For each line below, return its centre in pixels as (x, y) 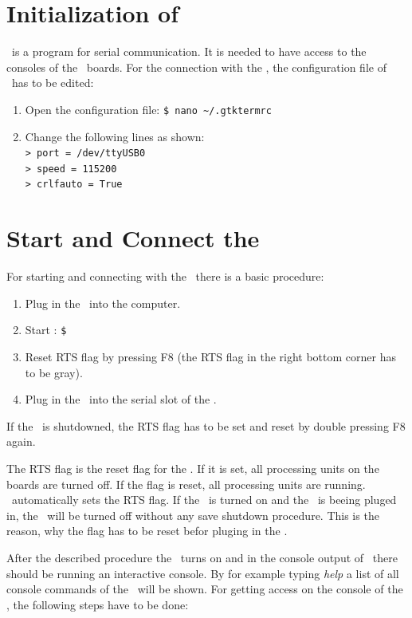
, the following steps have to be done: (98, 604)
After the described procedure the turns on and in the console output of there (202, 558)
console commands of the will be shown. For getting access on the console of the (205, 589)
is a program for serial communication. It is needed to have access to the (189, 51)
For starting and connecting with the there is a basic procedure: (165, 276)
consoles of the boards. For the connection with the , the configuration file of (196, 67)
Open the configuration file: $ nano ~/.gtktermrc (148, 109)
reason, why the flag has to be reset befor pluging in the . (147, 531)
